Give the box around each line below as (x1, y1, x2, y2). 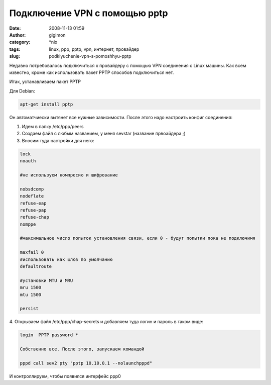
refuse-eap (20, 200, 47, 206)
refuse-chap (20, 214, 50, 220)
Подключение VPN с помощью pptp (9, 8, 168, 19)
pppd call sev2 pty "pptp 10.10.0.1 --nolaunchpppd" (20, 360, 153, 366)
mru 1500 (20, 284, 42, 291)
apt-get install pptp (20, 101, 73, 107)
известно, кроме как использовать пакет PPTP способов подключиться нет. (9, 69, 174, 75)
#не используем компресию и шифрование (20, 172, 118, 178)
